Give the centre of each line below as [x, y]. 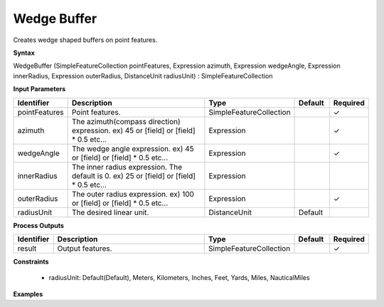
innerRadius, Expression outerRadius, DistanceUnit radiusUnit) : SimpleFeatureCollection [143, 76]
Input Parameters [39, 89]
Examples [28, 294]
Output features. [85, 248]
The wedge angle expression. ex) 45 [133, 148]
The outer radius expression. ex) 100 [133, 194]
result [27, 248]
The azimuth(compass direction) [126, 121]
